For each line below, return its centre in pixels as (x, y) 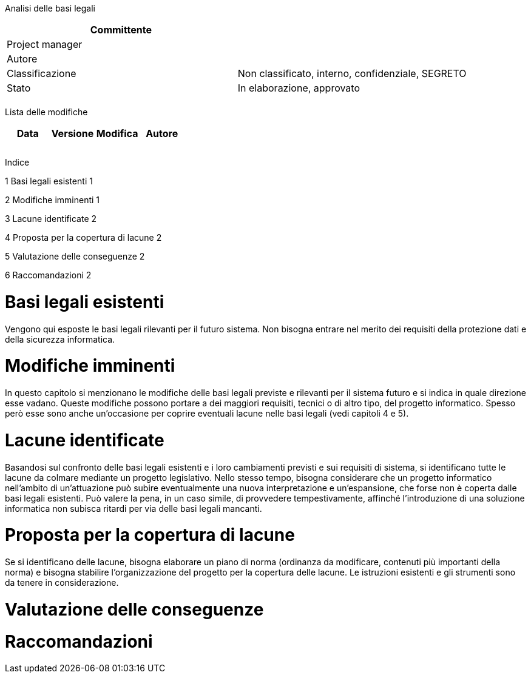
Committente (121, 30)
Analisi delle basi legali (50, 8)
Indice (17, 162)
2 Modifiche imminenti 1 (52, 200)
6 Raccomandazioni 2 (48, 275)
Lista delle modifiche (46, 112)
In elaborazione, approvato (299, 88)
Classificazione (42, 73)
